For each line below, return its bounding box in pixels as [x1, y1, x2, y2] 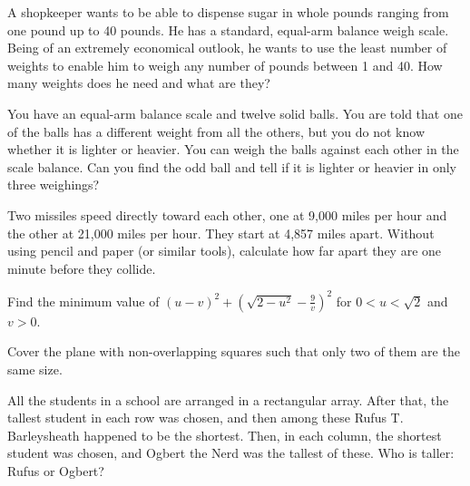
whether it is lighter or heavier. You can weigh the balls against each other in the [7, 140, 459, 159]
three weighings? [7, 175, 100, 194]
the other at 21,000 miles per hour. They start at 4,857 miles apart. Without [7, 223, 435, 242]
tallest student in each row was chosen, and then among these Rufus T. [7, 408, 404, 427]
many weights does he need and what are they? [7, 73, 270, 92]
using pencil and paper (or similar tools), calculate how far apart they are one [7, 241, 442, 260]
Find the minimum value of [7, 291, 160, 310]
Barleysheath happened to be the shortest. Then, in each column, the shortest [7, 425, 442, 444]
